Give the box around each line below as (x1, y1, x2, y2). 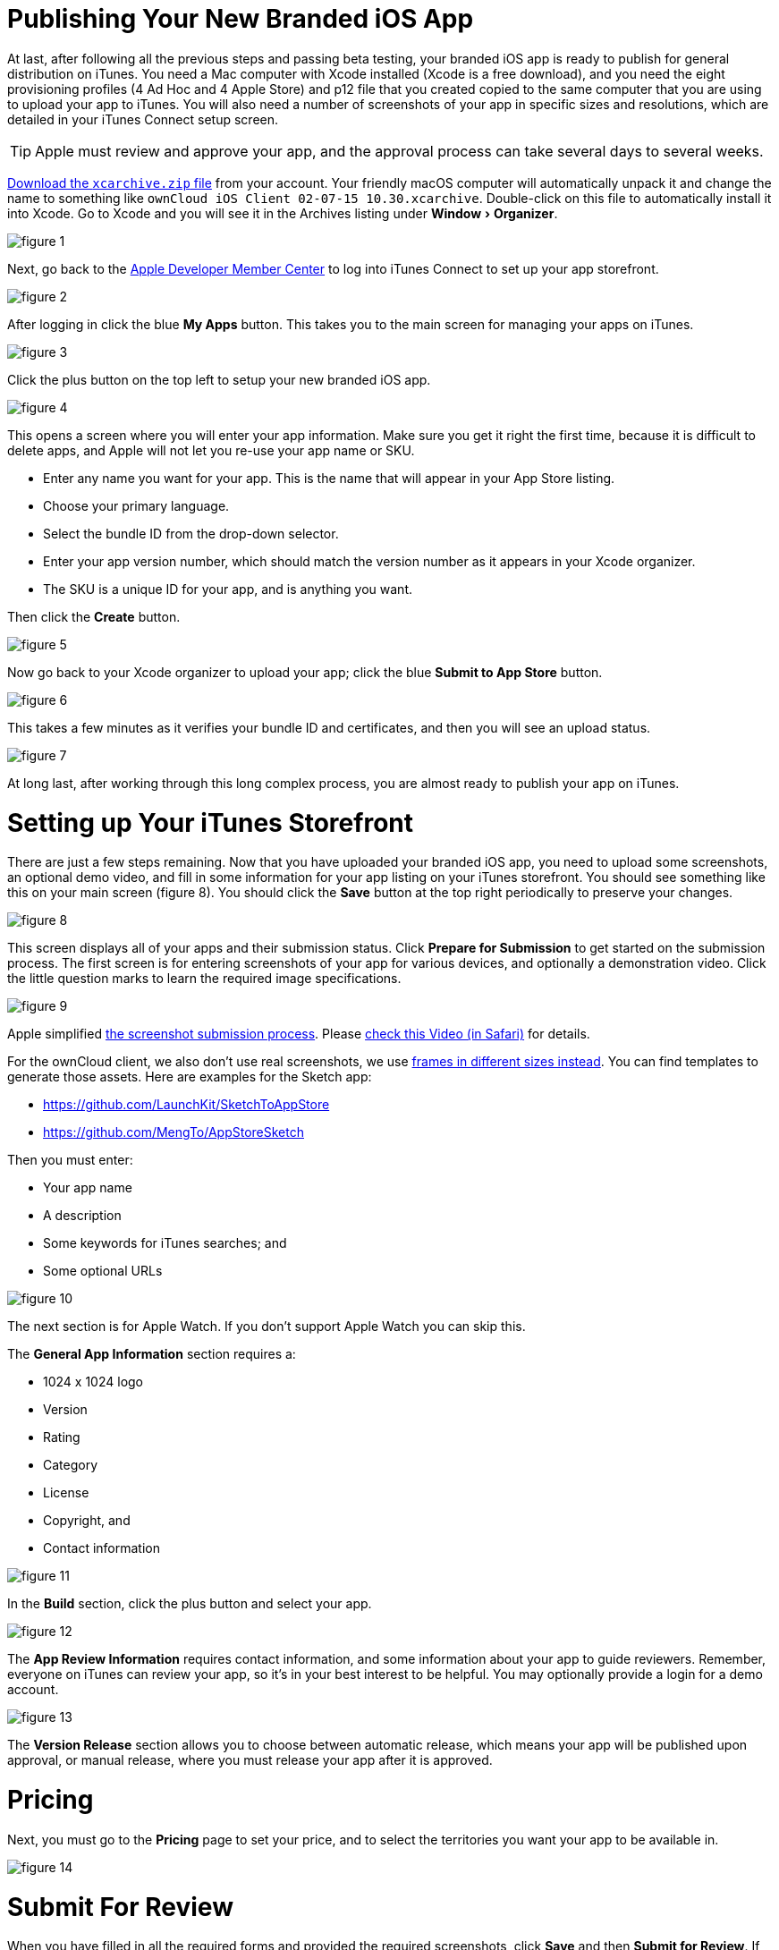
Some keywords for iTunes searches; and (43, 1235, 287, 1251)
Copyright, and (43, 1513, 131, 1529)
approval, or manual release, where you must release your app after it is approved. (7, 1752, 493, 1768)
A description (43, 1208, 122, 1224)
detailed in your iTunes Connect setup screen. (7, 111, 279, 127)
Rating (43, 1429, 80, 1446)
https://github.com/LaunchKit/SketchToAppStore (43, 1097, 330, 1113)
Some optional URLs (43, 1263, 163, 1279)
